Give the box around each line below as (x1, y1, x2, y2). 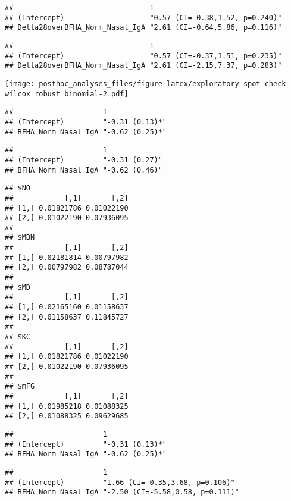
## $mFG (5, 382, 35, 391)
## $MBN (5, 233, 35, 242)
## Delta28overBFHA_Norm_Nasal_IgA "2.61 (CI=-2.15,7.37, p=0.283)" (5, 61, 282, 70)
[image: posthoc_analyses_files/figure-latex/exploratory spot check (5, 79, 286, 88)
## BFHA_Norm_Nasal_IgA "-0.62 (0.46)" (5, 165, 162, 174)
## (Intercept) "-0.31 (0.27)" (5, 155, 162, 164)
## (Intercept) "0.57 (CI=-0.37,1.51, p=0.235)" (5, 51, 282, 60)
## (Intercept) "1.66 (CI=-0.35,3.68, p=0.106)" (5, 478, 235, 487)
